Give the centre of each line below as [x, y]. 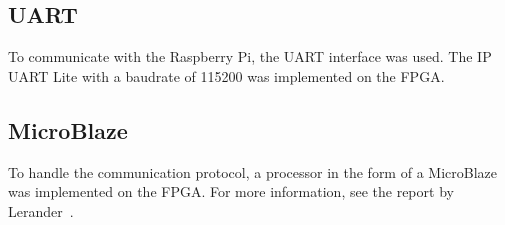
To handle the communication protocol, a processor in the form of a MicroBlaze [252, 171]
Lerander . [41, 210]
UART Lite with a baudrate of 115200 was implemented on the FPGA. [226, 75]
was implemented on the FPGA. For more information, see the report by [231, 191]
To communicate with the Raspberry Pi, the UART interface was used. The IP [250, 56]
